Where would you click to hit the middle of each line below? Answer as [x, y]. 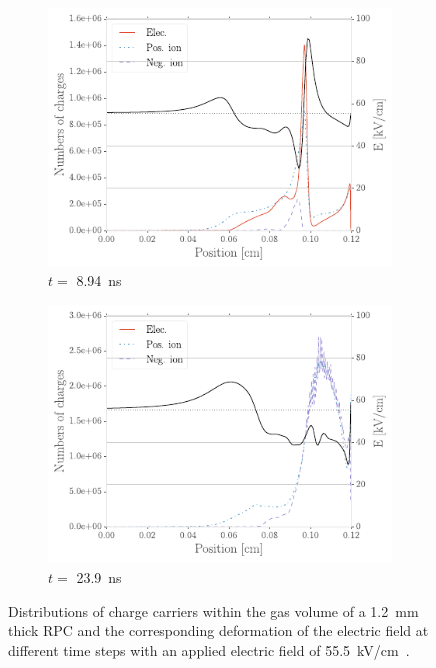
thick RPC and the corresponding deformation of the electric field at [218, 630]
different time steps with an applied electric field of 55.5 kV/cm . [209, 649]
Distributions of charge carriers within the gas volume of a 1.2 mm [213, 610]
